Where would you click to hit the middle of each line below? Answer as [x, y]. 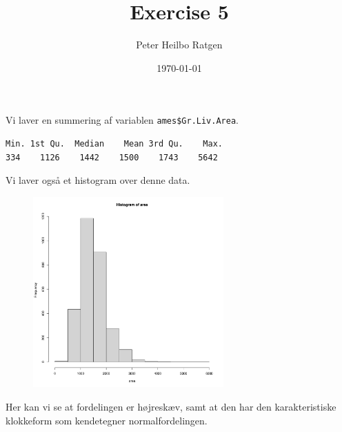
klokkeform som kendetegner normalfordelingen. [107, 420]
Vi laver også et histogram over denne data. [98, 180]
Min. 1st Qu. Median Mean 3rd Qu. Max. [114, 143]
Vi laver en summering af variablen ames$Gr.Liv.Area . [122, 120]
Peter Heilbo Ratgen [179, 45]
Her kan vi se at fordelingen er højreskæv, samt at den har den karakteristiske [171, 406]
